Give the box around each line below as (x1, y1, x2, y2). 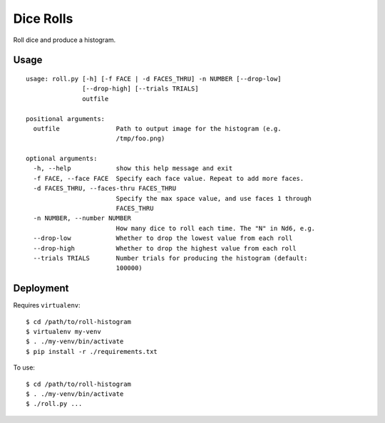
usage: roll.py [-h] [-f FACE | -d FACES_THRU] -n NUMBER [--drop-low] (26, 75, 282, 83)
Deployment (13, 282, 69, 295)
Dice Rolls (13, 11, 73, 26)
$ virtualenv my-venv (26, 328, 101, 336)
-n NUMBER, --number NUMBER (33, 214, 132, 222)
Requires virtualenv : (13, 301, 81, 310)
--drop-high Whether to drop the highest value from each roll (33, 244, 297, 252)
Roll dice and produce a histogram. (13, 36, 116, 44)
